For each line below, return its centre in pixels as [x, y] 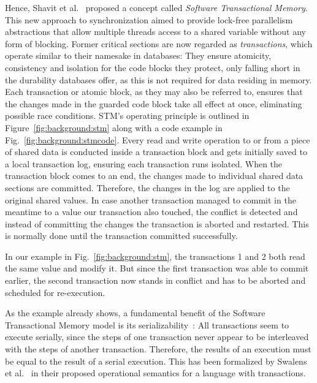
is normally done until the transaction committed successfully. [121, 236]
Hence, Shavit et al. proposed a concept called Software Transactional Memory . [156, 7]
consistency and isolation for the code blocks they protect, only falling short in [153, 67]
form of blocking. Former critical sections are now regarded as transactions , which [159, 43]
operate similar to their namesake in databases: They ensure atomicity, [138, 55]
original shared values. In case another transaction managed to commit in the [151, 199]
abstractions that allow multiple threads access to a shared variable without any [155, 32]
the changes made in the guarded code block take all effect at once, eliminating [154, 103]
